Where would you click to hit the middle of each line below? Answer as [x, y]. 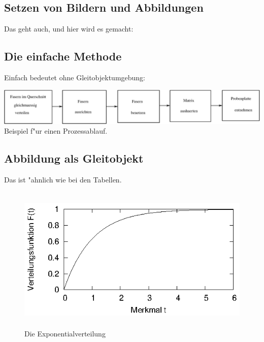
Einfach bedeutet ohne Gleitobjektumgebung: [75, 77]
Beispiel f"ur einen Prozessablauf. [56, 131]
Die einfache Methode [63, 56]
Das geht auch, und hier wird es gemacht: [69, 29]
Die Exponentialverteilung [65, 333]
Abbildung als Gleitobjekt [74, 158]
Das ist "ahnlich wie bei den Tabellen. [63, 179]
